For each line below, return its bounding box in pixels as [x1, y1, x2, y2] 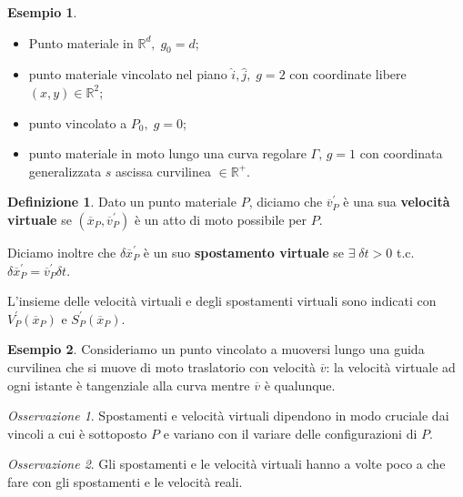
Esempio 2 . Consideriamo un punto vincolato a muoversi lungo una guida [7, 340, 425, 359]
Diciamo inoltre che [7, 242, 116, 261]
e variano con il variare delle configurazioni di [163, 423, 418, 442]
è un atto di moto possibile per [134, 209, 307, 228]
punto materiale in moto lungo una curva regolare [28, 144, 307, 163]
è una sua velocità [343, 192, 450, 211]
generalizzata [28, 161, 102, 180]
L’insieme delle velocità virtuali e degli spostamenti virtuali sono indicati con [7, 291, 437, 310]
